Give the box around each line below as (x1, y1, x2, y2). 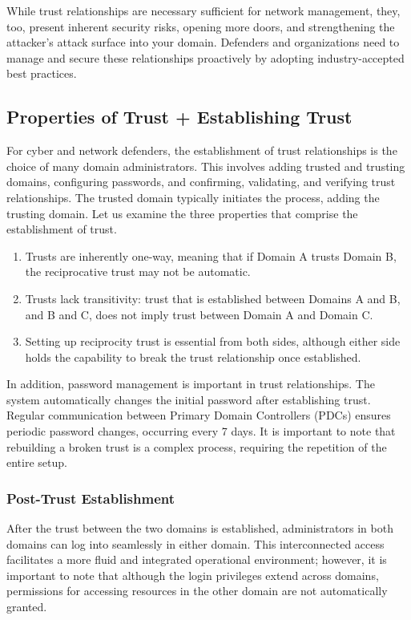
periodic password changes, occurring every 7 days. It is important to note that (6, 423, 396, 440)
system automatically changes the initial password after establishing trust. (6, 391, 371, 407)
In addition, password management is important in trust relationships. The (6, 375, 375, 392)
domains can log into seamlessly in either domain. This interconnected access (6, 535, 385, 552)
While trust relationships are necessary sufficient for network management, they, (6, 2, 401, 18)
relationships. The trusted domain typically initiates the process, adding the (6, 188, 380, 205)
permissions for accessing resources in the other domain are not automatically (6, 582, 388, 599)
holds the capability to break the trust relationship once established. (25, 348, 361, 365)
